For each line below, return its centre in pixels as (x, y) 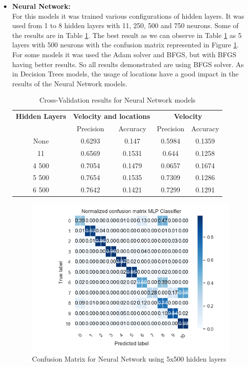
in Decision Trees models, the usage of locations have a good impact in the (125, 74)
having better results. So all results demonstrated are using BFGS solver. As (128, 64)
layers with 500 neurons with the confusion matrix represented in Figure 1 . (125, 45)
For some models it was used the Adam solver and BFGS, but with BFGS (124, 54)
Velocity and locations (111, 116)
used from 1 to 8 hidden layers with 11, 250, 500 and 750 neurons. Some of (125, 25)
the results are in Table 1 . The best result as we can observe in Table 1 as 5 (127, 35)
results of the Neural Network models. (70, 83)
